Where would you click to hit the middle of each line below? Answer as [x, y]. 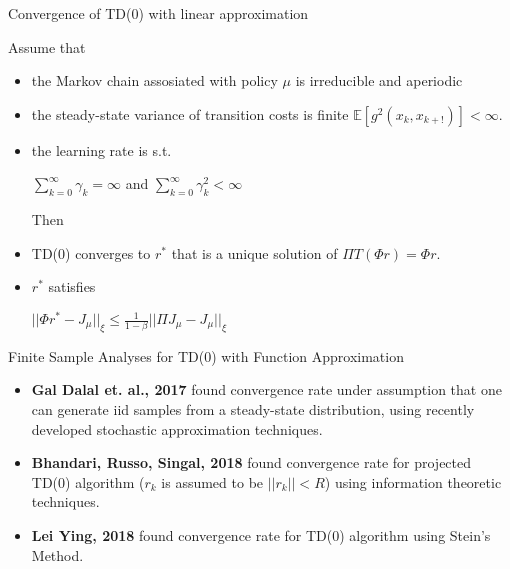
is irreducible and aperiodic [379, 80]
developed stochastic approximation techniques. [177, 428]
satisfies [72, 286]
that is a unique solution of [254, 252]
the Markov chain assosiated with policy [154, 80]
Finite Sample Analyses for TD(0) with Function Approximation [206, 355]
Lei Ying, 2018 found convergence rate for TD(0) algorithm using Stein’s [261, 534]
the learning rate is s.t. [101, 149]
